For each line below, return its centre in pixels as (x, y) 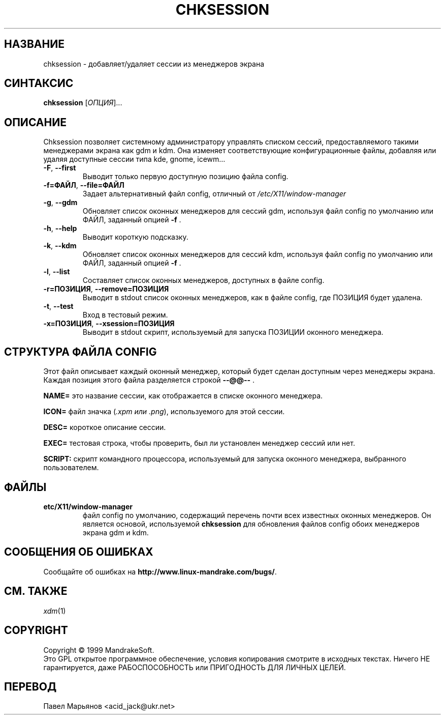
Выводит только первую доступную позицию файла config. (185, 177)
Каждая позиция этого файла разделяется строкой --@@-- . (149, 380)
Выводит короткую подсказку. (135, 237)
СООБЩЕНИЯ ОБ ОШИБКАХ (79, 552)
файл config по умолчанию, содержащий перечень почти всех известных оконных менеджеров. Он (257, 515)
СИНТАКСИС (39, 83)
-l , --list (57, 272)
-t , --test (58, 306)
